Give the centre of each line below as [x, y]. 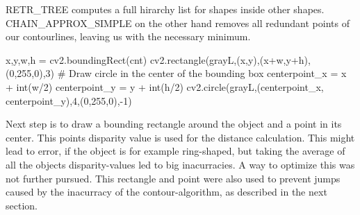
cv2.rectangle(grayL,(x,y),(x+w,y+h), [230, 59]
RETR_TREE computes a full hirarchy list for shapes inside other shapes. [165, 9]
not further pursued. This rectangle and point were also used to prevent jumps [173, 178]
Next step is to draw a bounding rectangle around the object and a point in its [174, 124]
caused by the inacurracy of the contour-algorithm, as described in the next [166, 192]
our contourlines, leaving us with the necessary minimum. [128, 36]
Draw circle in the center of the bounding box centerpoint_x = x [207, 73]
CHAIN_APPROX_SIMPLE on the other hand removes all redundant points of [178, 23]
